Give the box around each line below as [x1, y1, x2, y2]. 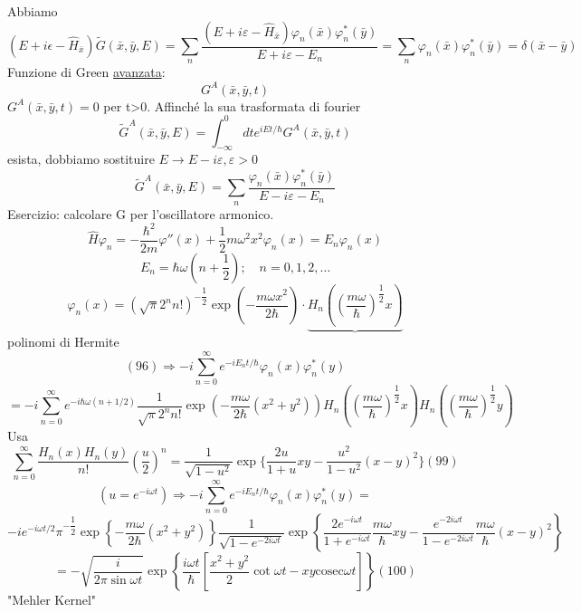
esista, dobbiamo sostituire [7, 149, 155, 168]
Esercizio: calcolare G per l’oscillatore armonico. [7, 204, 274, 223]
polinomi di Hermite [7, 332, 119, 351]
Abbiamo [7, 2, 58, 20]
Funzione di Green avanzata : [7, 62, 166, 81]
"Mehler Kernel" [7, 590, 97, 609]
